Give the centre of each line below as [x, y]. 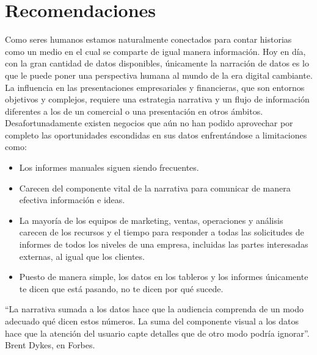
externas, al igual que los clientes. [82, 256]
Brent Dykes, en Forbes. [50, 345]
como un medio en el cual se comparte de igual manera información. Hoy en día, [155, 51]
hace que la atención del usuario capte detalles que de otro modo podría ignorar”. [157, 333]
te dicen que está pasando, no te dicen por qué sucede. [121, 288]
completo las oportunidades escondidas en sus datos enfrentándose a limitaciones [156, 134]
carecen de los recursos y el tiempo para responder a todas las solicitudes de [162, 232]
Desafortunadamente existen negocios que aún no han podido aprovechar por [149, 123]
